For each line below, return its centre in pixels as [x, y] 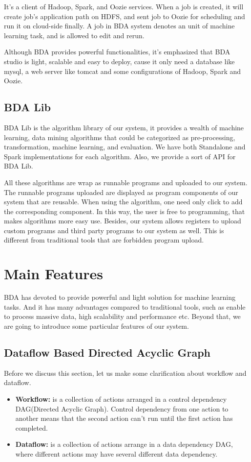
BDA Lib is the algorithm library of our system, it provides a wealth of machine [124, 127]
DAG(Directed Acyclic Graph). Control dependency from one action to [122, 408]
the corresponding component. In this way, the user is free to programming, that [125, 211]
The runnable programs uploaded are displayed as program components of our [121, 192]
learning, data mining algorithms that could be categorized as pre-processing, [120, 137]
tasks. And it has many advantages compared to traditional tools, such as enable [125, 306]
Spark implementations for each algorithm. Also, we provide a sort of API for [120, 156]
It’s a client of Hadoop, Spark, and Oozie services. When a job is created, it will [124, 6]
